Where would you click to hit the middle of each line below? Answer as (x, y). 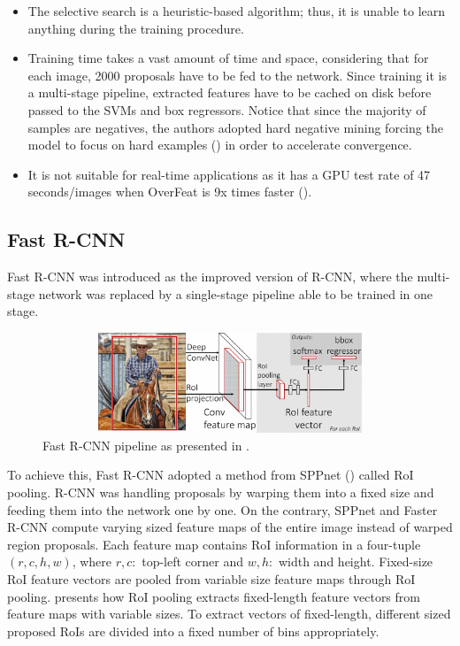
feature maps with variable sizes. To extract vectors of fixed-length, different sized (229, 614)
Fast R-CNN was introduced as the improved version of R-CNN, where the (210, 277)
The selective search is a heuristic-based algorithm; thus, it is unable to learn (237, 11)
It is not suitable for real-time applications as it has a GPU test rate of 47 (229, 174)
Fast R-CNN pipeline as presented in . (146, 445)
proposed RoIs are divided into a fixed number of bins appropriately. (193, 631)
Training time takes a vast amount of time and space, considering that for (228, 58)
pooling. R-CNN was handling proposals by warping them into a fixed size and (221, 492)
